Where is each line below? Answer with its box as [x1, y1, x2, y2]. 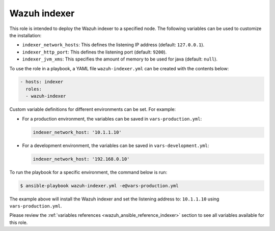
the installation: [9, 32, 42, 38]
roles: [25, 86, 42, 92]
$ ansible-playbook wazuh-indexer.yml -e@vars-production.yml [20, 183, 179, 188]
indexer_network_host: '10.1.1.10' [33, 129, 122, 135]
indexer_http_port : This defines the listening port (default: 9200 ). [22, 49, 167, 55]
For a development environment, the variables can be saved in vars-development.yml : [22, 142, 209, 149]
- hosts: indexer [20, 79, 64, 85]
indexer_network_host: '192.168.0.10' [33, 156, 130, 162]
